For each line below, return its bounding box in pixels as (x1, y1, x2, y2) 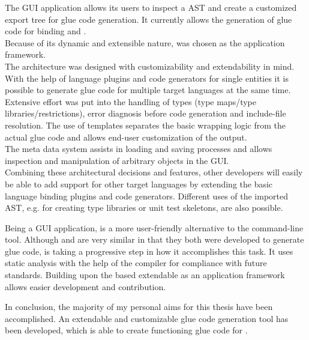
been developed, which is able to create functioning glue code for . (5, 324, 248, 336)
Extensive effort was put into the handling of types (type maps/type (5, 95, 256, 108)
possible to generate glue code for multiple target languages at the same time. (5, 83, 291, 96)
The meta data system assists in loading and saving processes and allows (5, 142, 272, 155)
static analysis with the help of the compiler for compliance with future (5, 257, 267, 269)
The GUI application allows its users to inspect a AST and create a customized (5, 1, 297, 13)
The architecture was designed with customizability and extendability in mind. (5, 59, 295, 72)
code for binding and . (5, 25, 86, 37)
